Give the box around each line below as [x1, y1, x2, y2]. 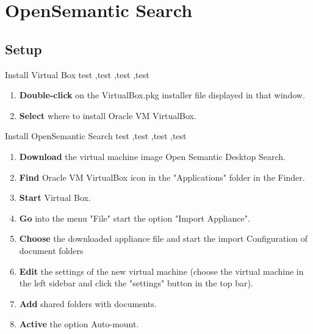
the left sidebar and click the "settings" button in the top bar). [19, 277, 253, 289]
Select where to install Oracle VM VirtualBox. [19, 109, 196, 122]
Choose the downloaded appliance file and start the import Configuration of [19, 232, 308, 245]
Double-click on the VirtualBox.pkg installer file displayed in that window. [19, 89, 305, 101]
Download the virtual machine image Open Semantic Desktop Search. [19, 150, 286, 162]
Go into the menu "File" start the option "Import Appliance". [19, 211, 250, 224]
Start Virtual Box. [19, 191, 91, 204]
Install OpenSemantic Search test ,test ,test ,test [5, 129, 187, 142]
